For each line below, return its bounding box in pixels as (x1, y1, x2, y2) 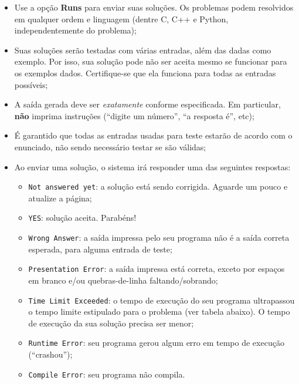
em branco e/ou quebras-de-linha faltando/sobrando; (28, 274, 218, 286)
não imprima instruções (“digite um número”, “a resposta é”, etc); (14, 109, 254, 122)
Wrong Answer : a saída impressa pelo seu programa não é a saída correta (28, 231, 290, 244)
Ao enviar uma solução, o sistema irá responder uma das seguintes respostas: (14, 160, 291, 173)
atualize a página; (28, 191, 92, 204)
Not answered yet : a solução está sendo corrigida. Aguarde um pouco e (28, 180, 288, 193)
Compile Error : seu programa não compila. (28, 368, 185, 380)
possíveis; (14, 78, 48, 90)
